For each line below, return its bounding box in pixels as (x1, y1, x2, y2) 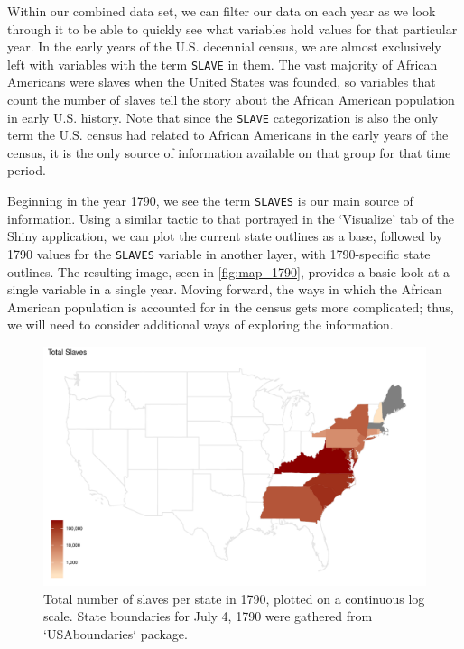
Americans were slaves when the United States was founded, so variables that (7, 72, 436, 91)
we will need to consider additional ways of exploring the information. (7, 315, 394, 334)
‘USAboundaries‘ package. (43, 624, 188, 643)
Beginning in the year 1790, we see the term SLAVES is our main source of (7, 191, 413, 210)
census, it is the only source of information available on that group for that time (7, 143, 451, 162)
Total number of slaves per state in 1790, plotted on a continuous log (43, 589, 425, 607)
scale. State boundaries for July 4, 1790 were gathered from (43, 607, 373, 626)
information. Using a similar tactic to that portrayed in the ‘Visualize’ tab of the (7, 209, 455, 227)
